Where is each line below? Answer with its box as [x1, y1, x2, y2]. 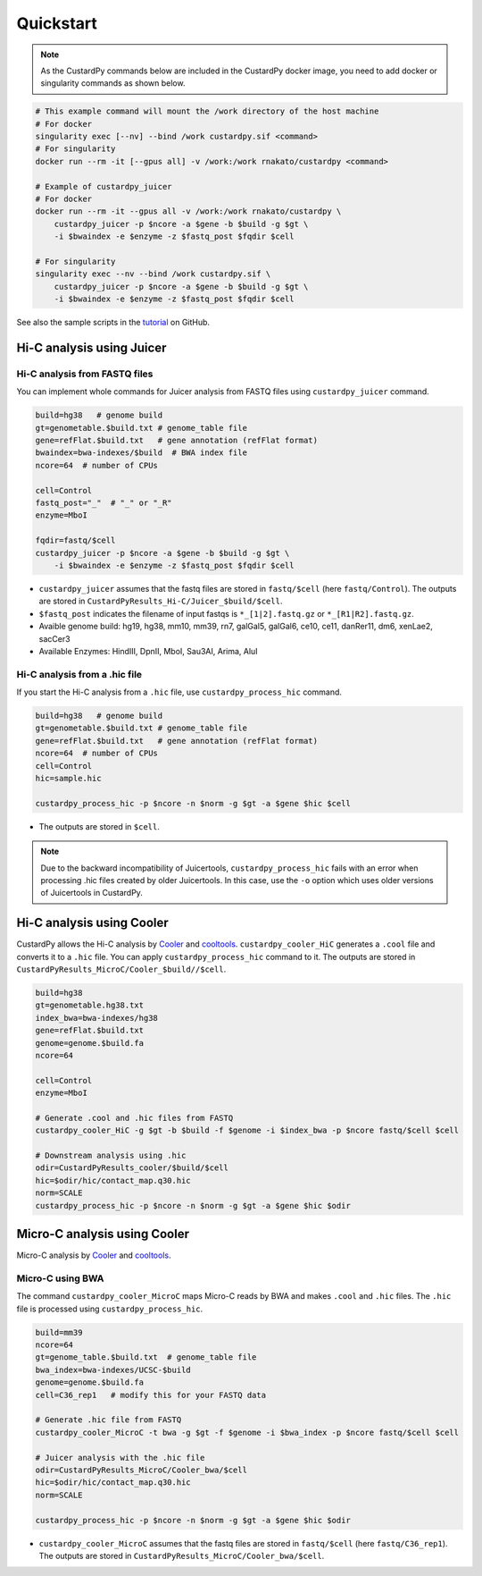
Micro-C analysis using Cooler [16, 1226, 189, 1242]
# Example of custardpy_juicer [35, 181, 173, 191]
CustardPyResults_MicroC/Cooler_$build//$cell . [16, 964, 227, 974]
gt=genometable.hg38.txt [35, 1000, 145, 1010]
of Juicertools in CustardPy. [40, 888, 143, 898]
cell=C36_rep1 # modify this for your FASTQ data [35, 1390, 267, 1400]
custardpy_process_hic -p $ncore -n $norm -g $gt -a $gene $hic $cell [35, 798, 352, 808]
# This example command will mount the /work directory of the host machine [35, 106, 379, 116]
